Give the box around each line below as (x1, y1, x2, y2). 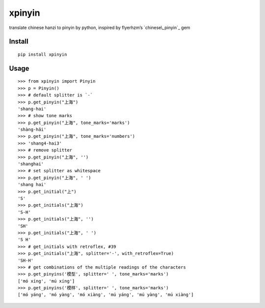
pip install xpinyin (18, 52, 67, 57)
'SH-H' (18, 257, 34, 263)
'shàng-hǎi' (18, 127, 47, 132)
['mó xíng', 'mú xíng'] (18, 278, 75, 284)
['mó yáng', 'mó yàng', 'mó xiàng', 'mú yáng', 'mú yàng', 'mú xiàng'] (18, 292, 194, 298)
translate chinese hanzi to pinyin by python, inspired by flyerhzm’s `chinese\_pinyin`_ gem (9, 25, 190, 31)
